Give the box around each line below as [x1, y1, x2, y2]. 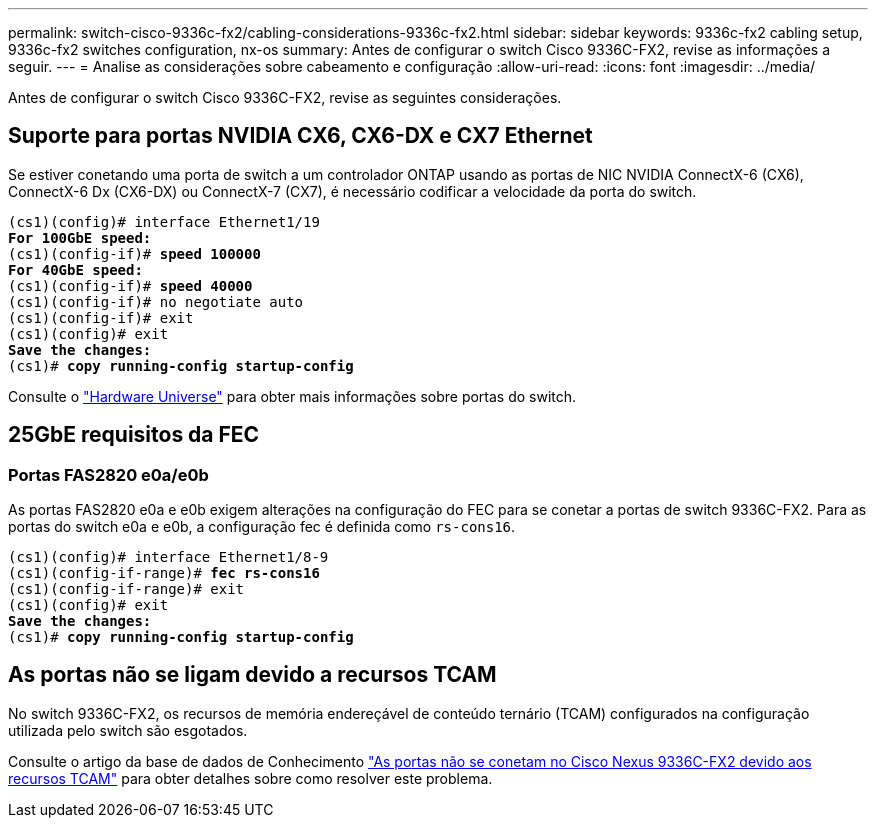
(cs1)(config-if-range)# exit [8, 581, 245, 598]
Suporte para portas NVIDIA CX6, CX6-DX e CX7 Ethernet [8, 123, 593, 149]
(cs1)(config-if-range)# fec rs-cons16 [8, 565, 320, 582]
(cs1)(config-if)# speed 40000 [8, 277, 253, 294]
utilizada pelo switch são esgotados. [8, 721, 248, 739]
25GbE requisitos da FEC [8, 422, 260, 448]
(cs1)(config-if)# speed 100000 [8, 245, 261, 262]
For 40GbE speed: [8, 261, 143, 278]
